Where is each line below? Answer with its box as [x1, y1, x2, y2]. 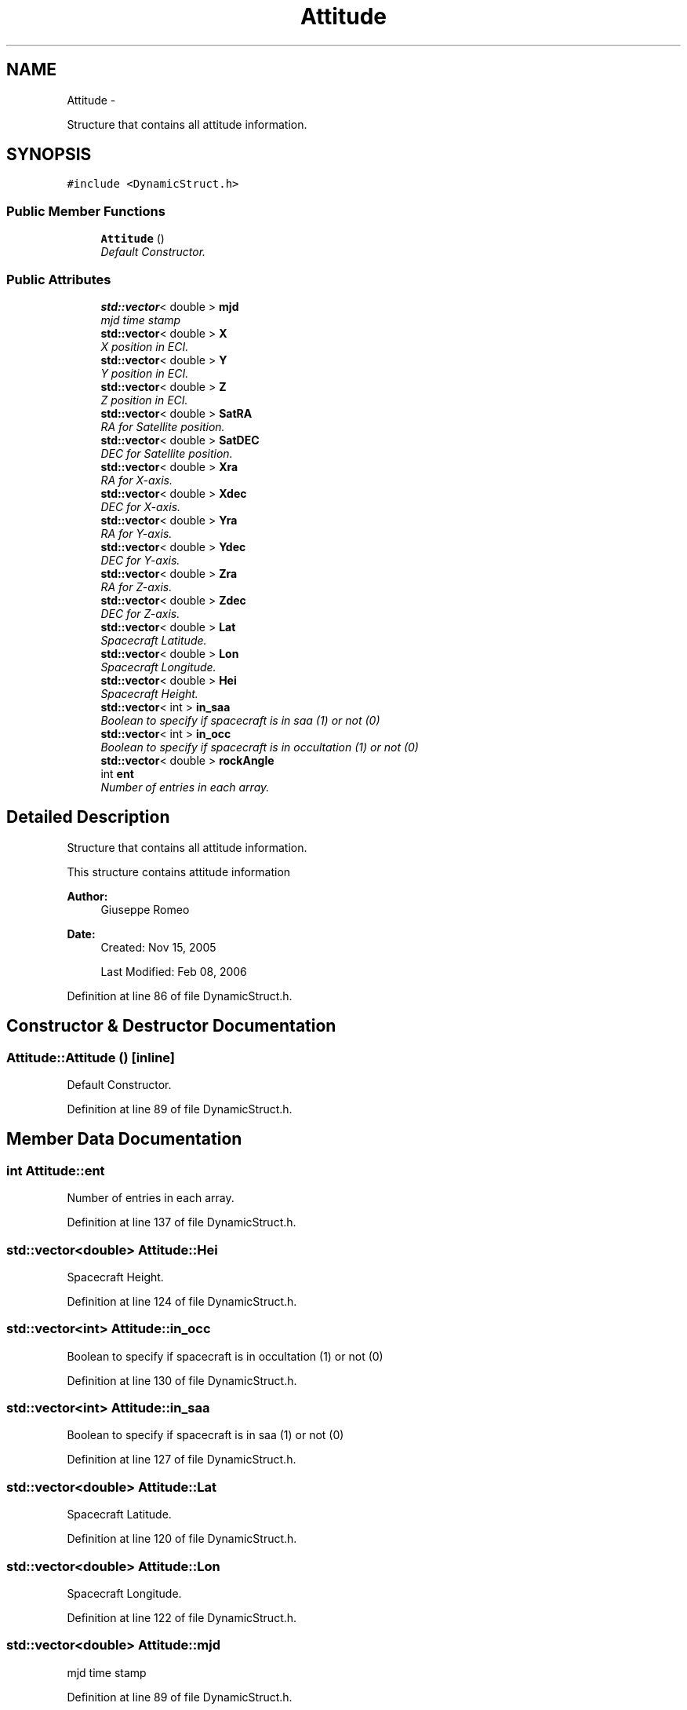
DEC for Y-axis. [100, 553, 180, 567]
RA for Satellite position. [100, 419, 225, 433]
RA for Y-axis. [100, 526, 173, 540]
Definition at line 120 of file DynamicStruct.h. [67, 1532, 297, 1546]
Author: [67, 889, 108, 903]
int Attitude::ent [6, 1162, 105, 1178]
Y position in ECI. [100, 366, 189, 380]
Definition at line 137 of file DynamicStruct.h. [67, 1215, 296, 1230]
